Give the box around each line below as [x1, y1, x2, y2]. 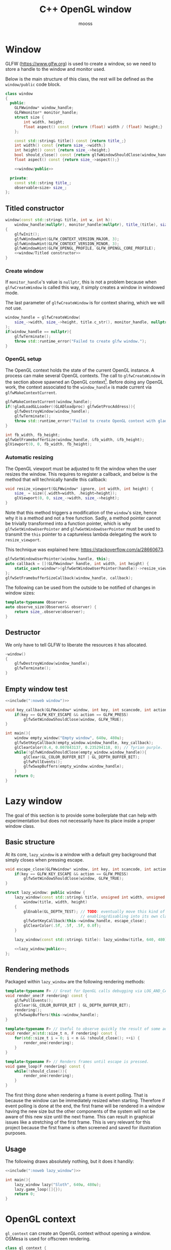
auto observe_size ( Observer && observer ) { [5, 605, 97, 610]
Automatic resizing [5, 454, 53, 461]
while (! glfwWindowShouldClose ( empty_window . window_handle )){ [14, 749, 147, 755]
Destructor [5, 628, 41, 637]
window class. [5, 823, 36, 829]
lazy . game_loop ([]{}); [14, 1187, 63, 1192]
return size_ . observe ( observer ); [14, 609, 85, 615]
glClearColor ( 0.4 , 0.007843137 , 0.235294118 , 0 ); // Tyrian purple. [14, 745, 163, 750]
